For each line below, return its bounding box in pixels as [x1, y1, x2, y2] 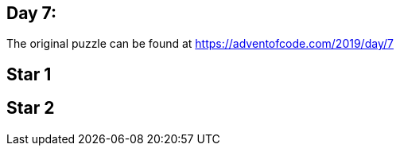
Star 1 [6, 64, 52, 84]
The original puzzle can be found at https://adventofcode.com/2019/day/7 [6, 37, 394, 51]
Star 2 [6, 98, 55, 119]
